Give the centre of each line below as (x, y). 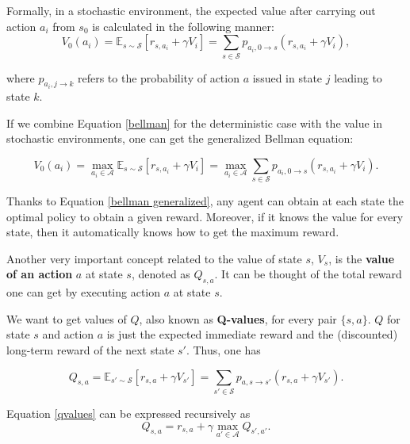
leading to (358, 77)
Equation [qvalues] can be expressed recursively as (128, 413)
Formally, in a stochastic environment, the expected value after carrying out (191, 10)
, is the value (362, 258)
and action (68, 334)
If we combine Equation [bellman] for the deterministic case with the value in (195, 122)
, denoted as (161, 274)
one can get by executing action (84, 292)
